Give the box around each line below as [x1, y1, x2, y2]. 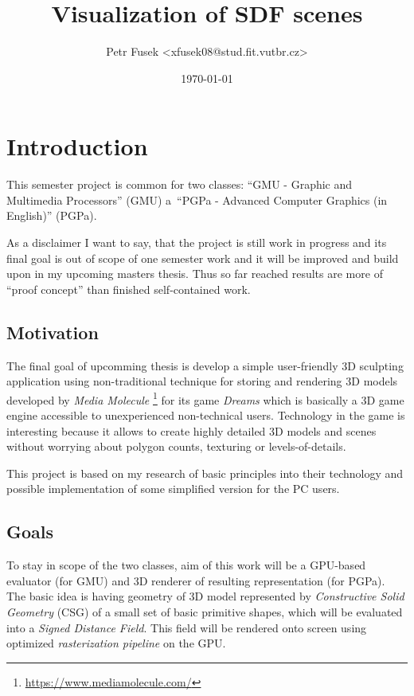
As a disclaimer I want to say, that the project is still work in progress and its [6, 234, 387, 251]
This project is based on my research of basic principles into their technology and [6, 464, 404, 481]
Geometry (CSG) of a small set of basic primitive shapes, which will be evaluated [6, 604, 403, 620]
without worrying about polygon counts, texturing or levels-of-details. [6, 438, 346, 455]
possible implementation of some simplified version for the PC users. [6, 480, 340, 497]
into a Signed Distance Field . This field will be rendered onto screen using [6, 619, 367, 635]
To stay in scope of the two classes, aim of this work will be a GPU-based [6, 557, 366, 573]
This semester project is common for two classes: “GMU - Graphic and [6, 176, 353, 193]
